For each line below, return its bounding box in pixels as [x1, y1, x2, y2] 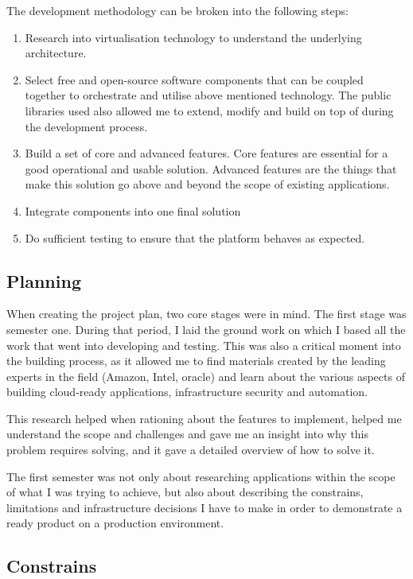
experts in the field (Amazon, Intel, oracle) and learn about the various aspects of [6, 367, 405, 384]
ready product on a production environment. [6, 515, 224, 531]
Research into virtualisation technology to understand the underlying [25, 29, 362, 45]
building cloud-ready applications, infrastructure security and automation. [6, 383, 368, 400]
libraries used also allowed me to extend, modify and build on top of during [25, 102, 394, 119]
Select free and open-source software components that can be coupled [25, 71, 364, 87]
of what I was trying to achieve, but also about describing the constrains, [6, 484, 364, 500]
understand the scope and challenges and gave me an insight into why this [6, 426, 369, 442]
